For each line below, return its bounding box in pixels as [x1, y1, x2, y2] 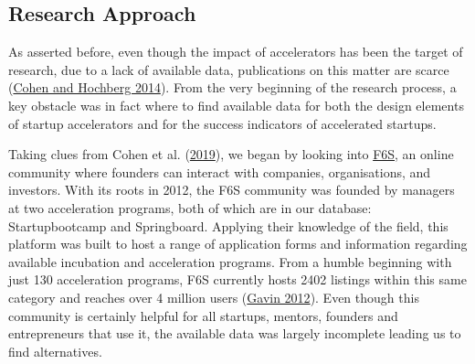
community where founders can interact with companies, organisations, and [8, 162, 431, 181]
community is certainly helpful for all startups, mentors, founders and [8, 305, 398, 325]
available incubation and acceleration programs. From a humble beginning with [8, 252, 452, 271]
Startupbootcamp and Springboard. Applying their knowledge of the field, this [8, 216, 449, 235]
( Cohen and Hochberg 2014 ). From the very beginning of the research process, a [8, 78, 457, 97]
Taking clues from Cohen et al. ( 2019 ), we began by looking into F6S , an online [8, 145, 454, 164]
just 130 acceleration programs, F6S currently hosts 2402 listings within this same [8, 270, 467, 289]
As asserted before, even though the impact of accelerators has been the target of [8, 42, 463, 61]
